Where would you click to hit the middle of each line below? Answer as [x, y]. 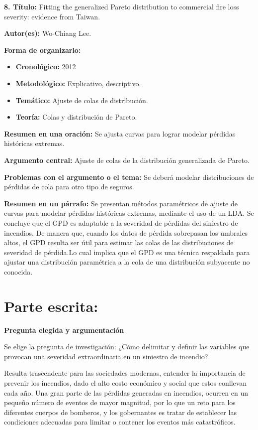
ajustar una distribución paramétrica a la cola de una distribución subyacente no [127, 262]
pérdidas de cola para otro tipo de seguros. [69, 187]
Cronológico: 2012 [46, 67]
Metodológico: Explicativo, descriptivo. [78, 83]
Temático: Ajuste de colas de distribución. [82, 100]
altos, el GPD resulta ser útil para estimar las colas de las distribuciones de [119, 242]
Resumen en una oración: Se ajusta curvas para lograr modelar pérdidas [120, 133]
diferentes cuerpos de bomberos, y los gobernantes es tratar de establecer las [120, 412]
